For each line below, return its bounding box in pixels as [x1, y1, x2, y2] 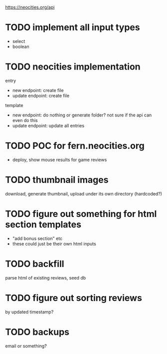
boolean [12, 43, 29, 49]
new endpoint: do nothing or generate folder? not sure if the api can [12, 112, 152, 118]
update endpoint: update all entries [12, 122, 85, 128]
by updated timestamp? [5, 308, 54, 314]
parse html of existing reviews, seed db [5, 274, 86, 280]
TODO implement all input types [5, 22, 141, 33]
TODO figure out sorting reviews [5, 292, 142, 303]
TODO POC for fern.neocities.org [5, 140, 145, 151]
